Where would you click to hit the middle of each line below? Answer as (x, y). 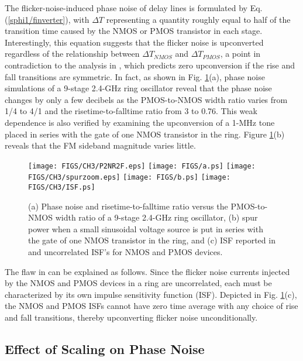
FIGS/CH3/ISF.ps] (62, 188)
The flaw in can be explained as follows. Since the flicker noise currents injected (147, 271)
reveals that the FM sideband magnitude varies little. (100, 145)
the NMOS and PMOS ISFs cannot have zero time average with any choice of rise (151, 306)
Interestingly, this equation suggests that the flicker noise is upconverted (134, 42)
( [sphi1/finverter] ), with (47, 19)
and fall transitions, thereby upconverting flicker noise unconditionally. (131, 317)
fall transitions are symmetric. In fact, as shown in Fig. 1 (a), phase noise (135, 76)
